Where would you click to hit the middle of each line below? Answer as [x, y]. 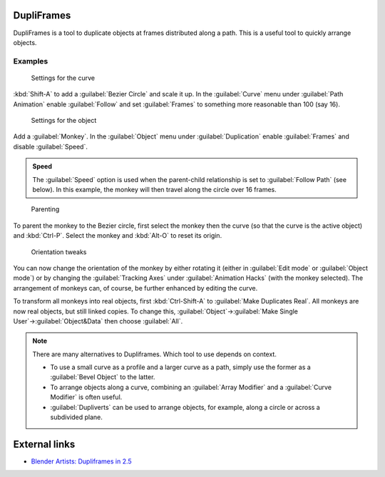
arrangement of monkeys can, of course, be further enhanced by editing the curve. [135, 288]
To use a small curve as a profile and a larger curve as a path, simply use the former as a [181, 367]
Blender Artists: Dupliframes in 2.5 [81, 461]
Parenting [45, 209]
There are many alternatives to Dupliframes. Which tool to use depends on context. [155, 354]
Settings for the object [64, 121]
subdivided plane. [76, 417]
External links [44, 444]
